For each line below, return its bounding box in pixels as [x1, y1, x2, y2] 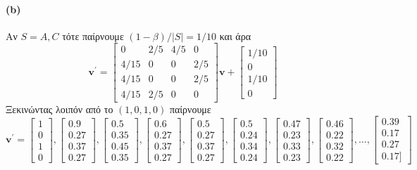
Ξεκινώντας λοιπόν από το [6, 101, 113, 116]
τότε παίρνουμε [62, 28, 124, 43]
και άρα [219, 28, 251, 43]
